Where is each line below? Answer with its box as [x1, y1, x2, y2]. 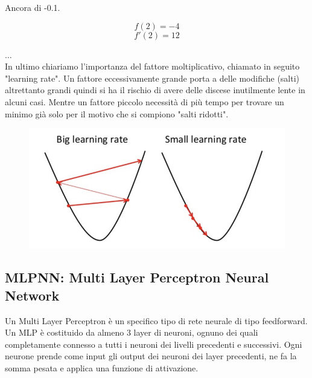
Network [5, 285, 60, 304]
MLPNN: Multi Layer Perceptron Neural [5, 268, 269, 287]
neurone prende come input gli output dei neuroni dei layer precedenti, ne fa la [5, 350, 297, 362]
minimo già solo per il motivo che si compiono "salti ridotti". [5, 107, 229, 120]
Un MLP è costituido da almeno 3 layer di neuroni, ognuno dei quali [5, 326, 258, 339]
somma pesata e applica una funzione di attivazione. [5, 361, 199, 374]
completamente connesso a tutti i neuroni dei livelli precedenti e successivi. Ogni [5, 337, 302, 350]
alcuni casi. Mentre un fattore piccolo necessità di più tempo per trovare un [5, 95, 284, 108]
